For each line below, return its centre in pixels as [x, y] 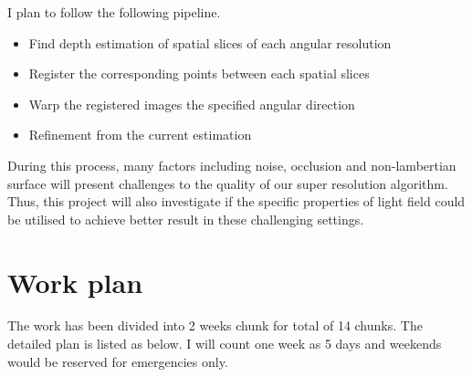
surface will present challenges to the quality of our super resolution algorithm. [228, 183]
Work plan [75, 282]
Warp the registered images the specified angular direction [192, 104]
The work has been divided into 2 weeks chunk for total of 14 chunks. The [215, 325]
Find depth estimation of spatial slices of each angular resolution [210, 42]
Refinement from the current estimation [140, 135]
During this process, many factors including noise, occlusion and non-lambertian [232, 165]
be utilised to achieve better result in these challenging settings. [186, 219]
